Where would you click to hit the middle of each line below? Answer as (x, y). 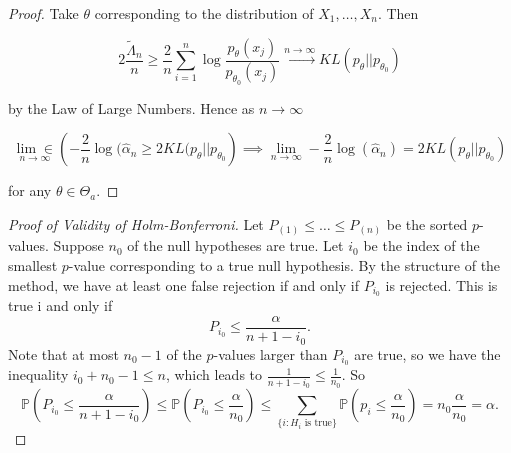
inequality (38, 374)
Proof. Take (43, 13)
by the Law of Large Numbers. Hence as (131, 107)
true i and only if (60, 305)
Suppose (78, 245)
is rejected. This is (441, 284)
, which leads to (214, 374)
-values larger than (270, 353)
